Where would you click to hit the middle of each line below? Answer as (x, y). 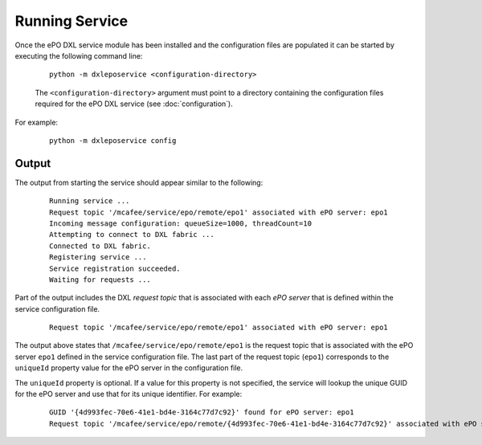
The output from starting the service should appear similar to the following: (139, 182)
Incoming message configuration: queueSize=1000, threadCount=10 (181, 223)
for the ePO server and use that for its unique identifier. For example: (129, 394)
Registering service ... (98, 257)
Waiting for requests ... (100, 280)
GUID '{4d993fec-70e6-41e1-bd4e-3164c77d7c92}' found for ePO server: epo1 (202, 412)
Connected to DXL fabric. (100, 246)
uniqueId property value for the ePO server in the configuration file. (129, 368)
